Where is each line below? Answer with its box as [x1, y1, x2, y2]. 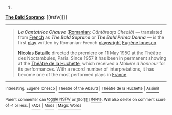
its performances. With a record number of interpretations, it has [17, 66, 155, 72]
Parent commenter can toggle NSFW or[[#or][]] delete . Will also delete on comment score [5, 97, 166, 102]
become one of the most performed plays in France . [17, 72, 128, 77]
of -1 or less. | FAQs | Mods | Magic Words [5, 103, 82, 108]
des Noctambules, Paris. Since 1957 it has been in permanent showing [17, 55, 166, 61]
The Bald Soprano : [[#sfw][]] [5, 14, 68, 20]
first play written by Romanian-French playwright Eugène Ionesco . [17, 40, 158, 45]
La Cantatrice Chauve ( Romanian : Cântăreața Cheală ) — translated [17, 29, 163, 35]
